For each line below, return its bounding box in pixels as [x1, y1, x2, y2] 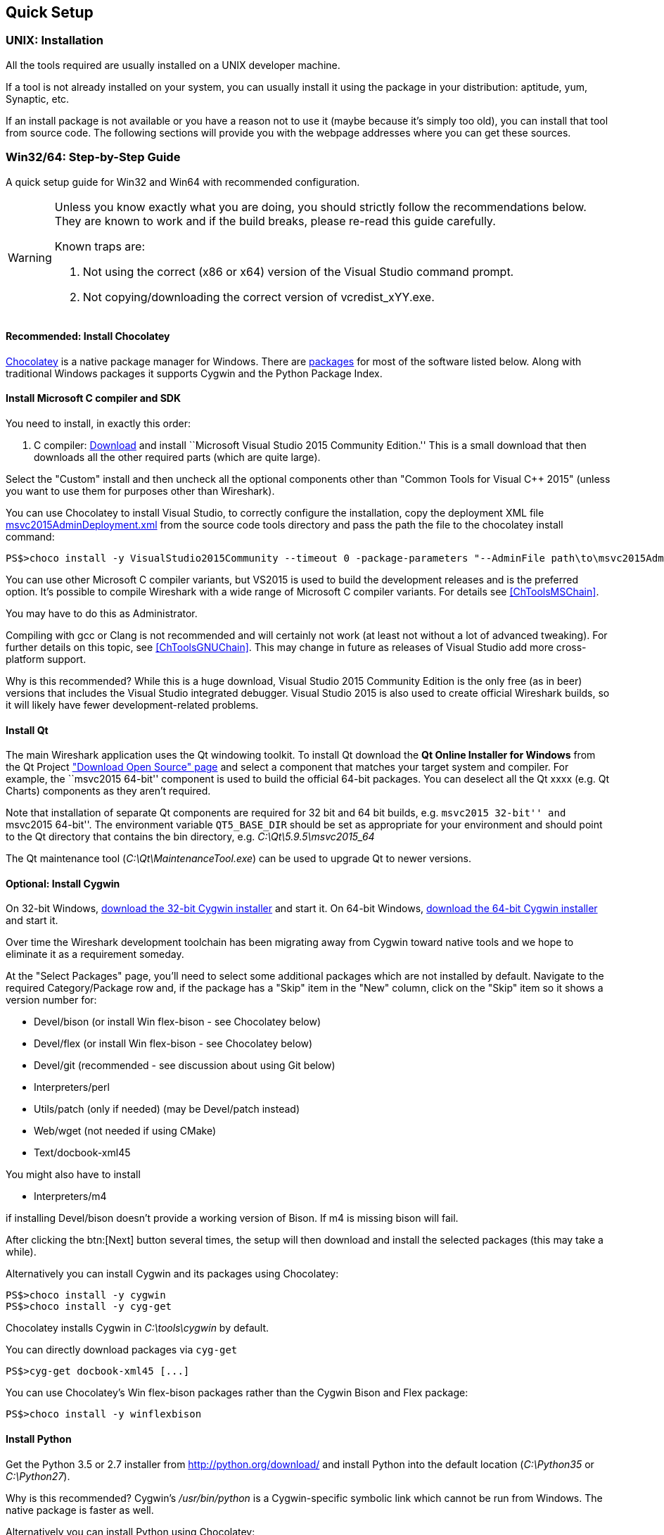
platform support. [6, 652, 87, 665]
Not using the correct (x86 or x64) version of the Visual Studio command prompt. [82, 264, 514, 279]
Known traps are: [54, 239, 146, 253]
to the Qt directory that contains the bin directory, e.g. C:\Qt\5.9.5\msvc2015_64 [6, 830, 375, 843]
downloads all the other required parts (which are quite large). [34, 450, 321, 463]
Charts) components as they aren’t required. [6, 785, 211, 797]
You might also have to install [6, 1168, 141, 1181]
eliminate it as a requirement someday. [6, 948, 184, 961]
